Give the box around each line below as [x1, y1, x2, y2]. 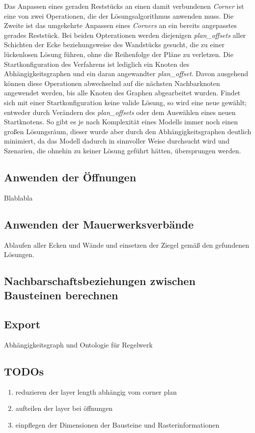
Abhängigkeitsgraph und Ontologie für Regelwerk [4, 340, 153, 350]
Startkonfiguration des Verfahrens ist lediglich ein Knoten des [4, 58, 189, 69]
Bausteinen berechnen [4, 288, 118, 303]
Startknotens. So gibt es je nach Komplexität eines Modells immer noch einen [4, 116, 238, 127]
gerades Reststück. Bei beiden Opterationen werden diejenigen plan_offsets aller [4, 29, 246, 40]
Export [4, 317, 41, 332]
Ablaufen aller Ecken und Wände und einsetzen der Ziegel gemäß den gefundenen [4, 239, 249, 250]
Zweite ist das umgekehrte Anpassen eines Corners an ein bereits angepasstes [4, 20, 237, 30]
